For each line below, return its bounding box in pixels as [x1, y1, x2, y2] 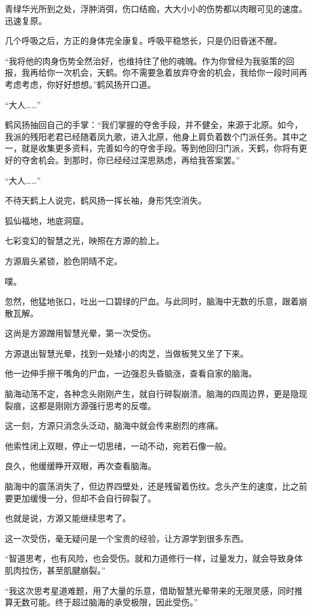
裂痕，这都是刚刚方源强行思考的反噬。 [5, 399, 156, 411]
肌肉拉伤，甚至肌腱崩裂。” [5, 564, 106, 576]
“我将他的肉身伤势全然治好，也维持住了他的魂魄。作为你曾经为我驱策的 [5, 54, 286, 67]
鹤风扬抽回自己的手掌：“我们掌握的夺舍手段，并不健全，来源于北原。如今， [5, 118, 303, 131]
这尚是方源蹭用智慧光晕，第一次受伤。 [5, 327, 156, 339]
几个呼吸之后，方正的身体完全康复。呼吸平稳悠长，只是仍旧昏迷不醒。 [5, 34, 282, 47]
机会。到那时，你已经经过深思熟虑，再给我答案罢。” [38, 153, 240, 166]
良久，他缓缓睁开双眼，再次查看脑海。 [5, 459, 156, 472]
